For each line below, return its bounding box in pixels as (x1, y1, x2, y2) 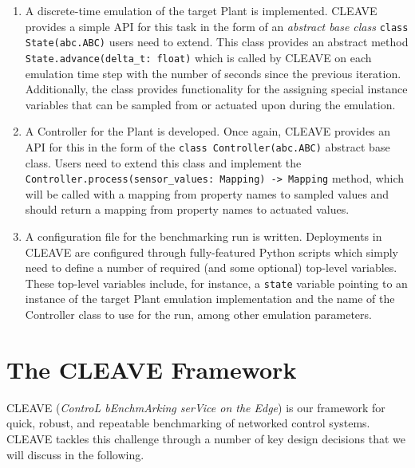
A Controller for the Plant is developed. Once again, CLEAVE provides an (25, 123, 391, 140)
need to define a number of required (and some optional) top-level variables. (25, 259, 397, 276)
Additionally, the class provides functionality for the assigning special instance (25, 81, 408, 97)
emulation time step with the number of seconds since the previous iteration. (25, 65, 401, 81)
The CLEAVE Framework (6, 352, 297, 385)
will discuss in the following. (6, 446, 144, 462)
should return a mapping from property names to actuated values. (25, 201, 350, 218)
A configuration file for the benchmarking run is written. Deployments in (25, 228, 382, 245)
